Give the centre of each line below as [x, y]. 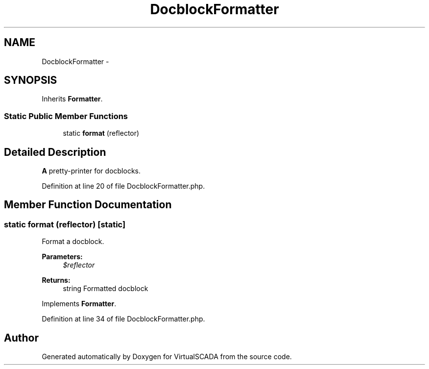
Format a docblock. [73, 242]
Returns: [56, 280]
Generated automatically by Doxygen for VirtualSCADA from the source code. [167, 357]
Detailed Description [55, 152]
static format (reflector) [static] [65, 224]
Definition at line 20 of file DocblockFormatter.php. [123, 186]
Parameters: [62, 257]
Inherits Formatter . [72, 99]
